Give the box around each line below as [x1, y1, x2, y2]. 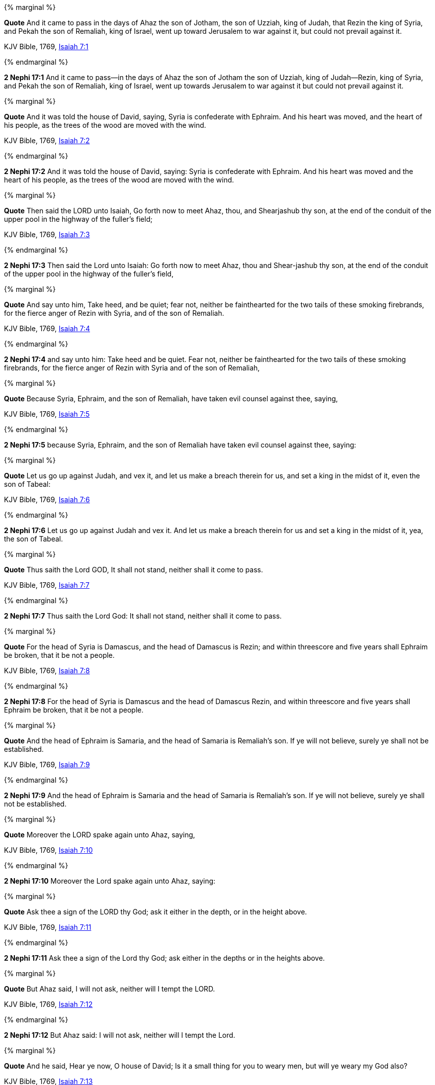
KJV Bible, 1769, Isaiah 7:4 [4, 324, 90, 333]
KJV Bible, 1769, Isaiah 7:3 [4, 230, 90, 239]
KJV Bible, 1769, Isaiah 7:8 [4, 666, 90, 675]
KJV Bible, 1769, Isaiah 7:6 [4, 495, 90, 504]
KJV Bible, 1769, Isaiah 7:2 [4, 136, 90, 145]
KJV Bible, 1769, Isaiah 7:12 [4, 1000, 93, 1008]
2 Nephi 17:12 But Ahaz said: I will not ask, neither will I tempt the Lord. [4, 1031, 236, 1039]
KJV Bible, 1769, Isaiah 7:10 [4, 846, 93, 854]
